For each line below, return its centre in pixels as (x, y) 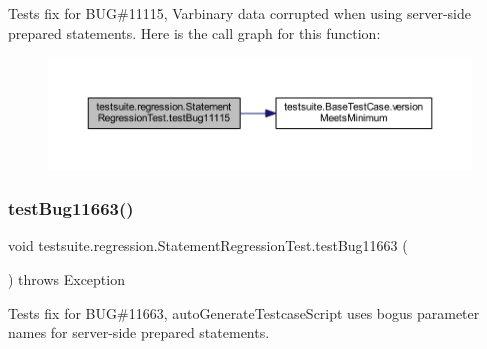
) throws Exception (66, 279)
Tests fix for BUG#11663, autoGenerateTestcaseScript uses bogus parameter (244, 312)
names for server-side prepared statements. (139, 332)
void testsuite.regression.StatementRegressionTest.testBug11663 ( (208, 245)
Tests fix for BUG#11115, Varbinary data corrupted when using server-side (239, 13)
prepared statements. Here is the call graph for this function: (194, 32)
